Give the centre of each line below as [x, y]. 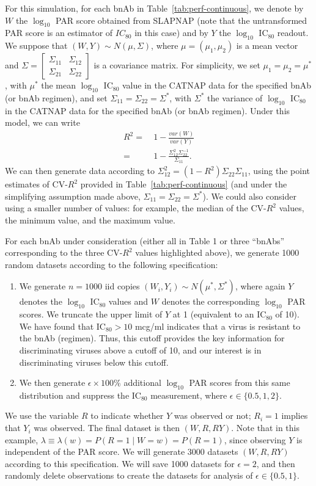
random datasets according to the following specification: [112, 264]
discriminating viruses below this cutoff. [94, 362]
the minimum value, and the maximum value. [90, 219]
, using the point [279, 171]
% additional [138, 383]
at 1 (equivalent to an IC [219, 314]
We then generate [52, 383]
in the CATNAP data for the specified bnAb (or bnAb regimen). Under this [148, 110]
